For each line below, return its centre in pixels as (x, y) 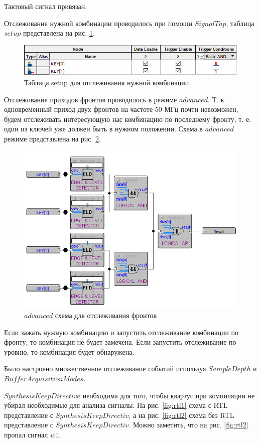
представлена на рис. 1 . (59, 33)
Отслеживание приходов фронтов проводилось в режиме (91, 99)
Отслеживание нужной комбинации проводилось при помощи (98, 23)
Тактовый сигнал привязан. (46, 6)
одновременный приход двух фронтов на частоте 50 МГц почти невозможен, (121, 109)
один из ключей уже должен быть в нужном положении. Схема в (103, 129)
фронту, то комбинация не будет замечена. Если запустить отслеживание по (120, 342)
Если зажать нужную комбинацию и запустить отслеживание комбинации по (121, 332)
